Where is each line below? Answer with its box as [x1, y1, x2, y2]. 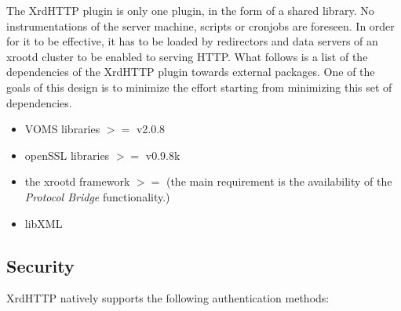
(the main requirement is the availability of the [166, 173, 392, 190]
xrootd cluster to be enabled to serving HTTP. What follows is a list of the [6, 48, 368, 64]
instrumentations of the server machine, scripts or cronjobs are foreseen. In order [6, 17, 395, 34]
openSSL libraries [24, 146, 110, 163]
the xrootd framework [24, 173, 130, 190]
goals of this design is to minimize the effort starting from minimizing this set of [6, 78, 392, 95]
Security [6, 253, 75, 277]
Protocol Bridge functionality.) [24, 188, 170, 204]
